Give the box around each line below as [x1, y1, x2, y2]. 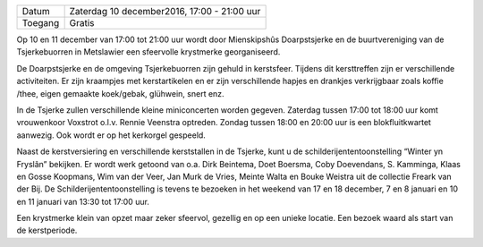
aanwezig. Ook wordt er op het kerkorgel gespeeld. [16, 130, 206, 141]
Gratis [69, 17, 95, 29]
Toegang [21, 17, 60, 29]
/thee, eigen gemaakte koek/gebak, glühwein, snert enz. [16, 88, 225, 98]
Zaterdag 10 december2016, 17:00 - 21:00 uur [69, 5, 261, 17]
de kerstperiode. [16, 225, 78, 236]
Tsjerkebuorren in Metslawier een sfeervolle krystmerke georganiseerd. [16, 47, 281, 57]
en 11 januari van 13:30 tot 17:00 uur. [16, 196, 149, 207]
